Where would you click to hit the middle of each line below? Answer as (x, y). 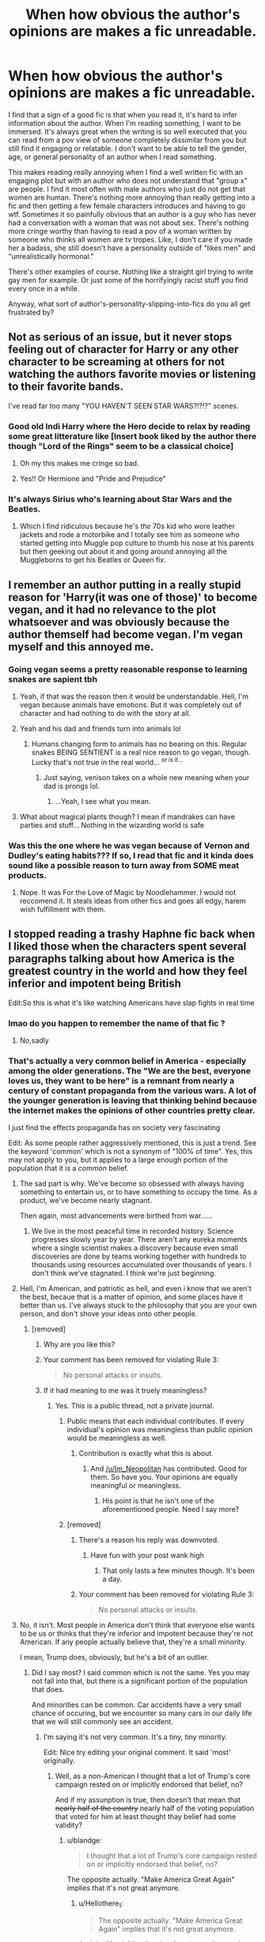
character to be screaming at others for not (117, 362)
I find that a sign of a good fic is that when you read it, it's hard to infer (123, 114)
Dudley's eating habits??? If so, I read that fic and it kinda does (131, 855)
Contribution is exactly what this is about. (146, 1453)
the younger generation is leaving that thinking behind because (132, 1101)
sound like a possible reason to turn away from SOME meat (124, 865)
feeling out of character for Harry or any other (123, 350)
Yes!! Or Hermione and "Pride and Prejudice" (93, 479)
